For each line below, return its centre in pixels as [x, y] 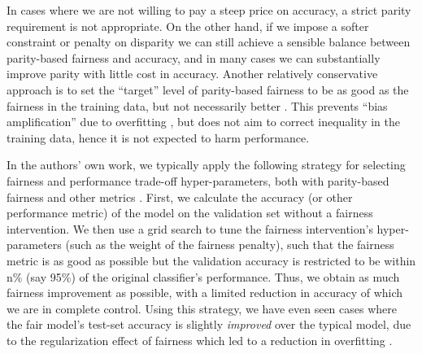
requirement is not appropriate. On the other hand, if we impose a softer [188, 26]
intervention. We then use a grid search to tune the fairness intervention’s [190, 228]
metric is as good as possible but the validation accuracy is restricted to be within [211, 260]
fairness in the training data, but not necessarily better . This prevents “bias [197, 105]
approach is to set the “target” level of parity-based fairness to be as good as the [208, 89]
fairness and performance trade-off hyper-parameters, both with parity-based [198, 180]
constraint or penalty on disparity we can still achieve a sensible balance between [209, 42]
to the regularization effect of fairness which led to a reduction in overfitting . [200, 340]
